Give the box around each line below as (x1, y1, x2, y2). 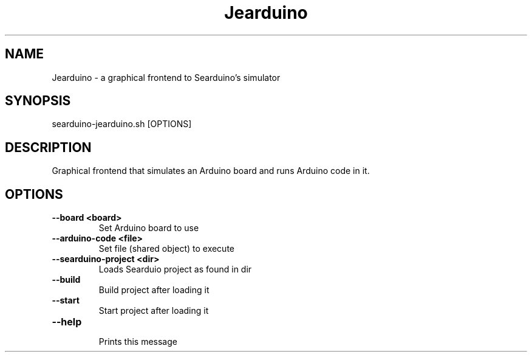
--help (52, 316, 82, 328)
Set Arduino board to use (98, 223, 199, 234)
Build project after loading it (98, 285, 210, 296)
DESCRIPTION (5, 139, 92, 155)
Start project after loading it (98, 305, 209, 316)
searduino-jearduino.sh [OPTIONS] (52, 119, 192, 130)
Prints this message (98, 336, 177, 347)
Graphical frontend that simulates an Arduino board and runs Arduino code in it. (52, 165, 370, 176)
